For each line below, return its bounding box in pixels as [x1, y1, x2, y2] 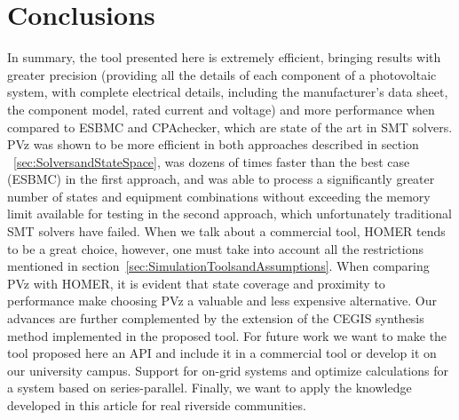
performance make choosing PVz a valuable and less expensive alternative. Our [7, 291, 438, 310]
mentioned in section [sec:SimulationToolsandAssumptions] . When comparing [7, 257, 430, 275]
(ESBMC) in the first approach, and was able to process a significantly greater [7, 170, 435, 188]
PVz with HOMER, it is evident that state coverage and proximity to [7, 273, 385, 292]
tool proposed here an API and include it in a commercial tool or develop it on [7, 344, 437, 362]
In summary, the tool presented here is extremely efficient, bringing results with [7, 48, 441, 67]
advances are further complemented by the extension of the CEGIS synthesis [7, 309, 424, 328]
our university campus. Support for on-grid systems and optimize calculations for [7, 361, 448, 379]
